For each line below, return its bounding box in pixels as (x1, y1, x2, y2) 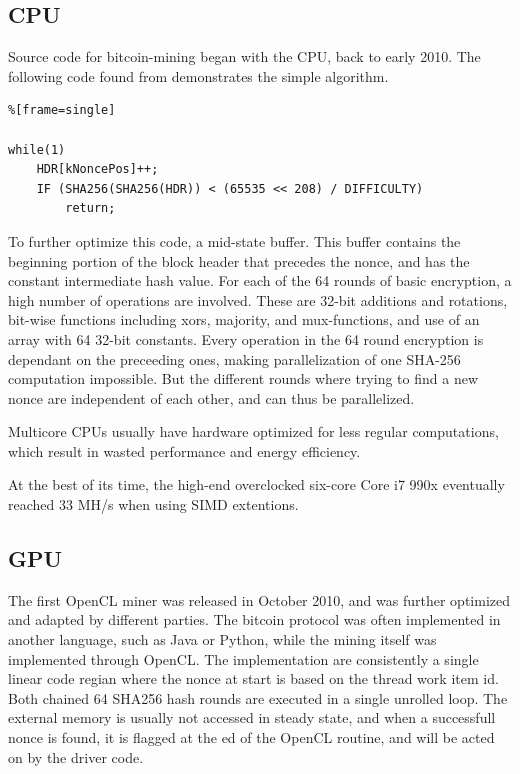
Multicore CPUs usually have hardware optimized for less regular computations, (8, 421, 499, 442)
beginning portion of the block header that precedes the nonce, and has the (8, 250, 470, 271)
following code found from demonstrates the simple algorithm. (8, 65, 389, 86)
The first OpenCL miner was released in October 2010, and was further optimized (8, 589, 510, 610)
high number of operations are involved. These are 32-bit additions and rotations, (8, 289, 508, 310)
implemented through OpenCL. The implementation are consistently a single (8, 648, 479, 669)
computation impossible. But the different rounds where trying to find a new (8, 368, 478, 389)
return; (65, 201, 116, 216)
